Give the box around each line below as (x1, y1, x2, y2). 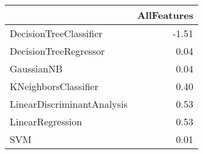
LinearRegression (10, 114, 82, 128)
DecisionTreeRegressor (10, 44, 105, 58)
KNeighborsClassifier (10, 79, 98, 93)
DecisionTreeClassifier (10, 26, 103, 40)
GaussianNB (10, 61, 63, 75)
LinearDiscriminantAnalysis (10, 97, 128, 111)
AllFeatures (137, 8, 193, 22)
